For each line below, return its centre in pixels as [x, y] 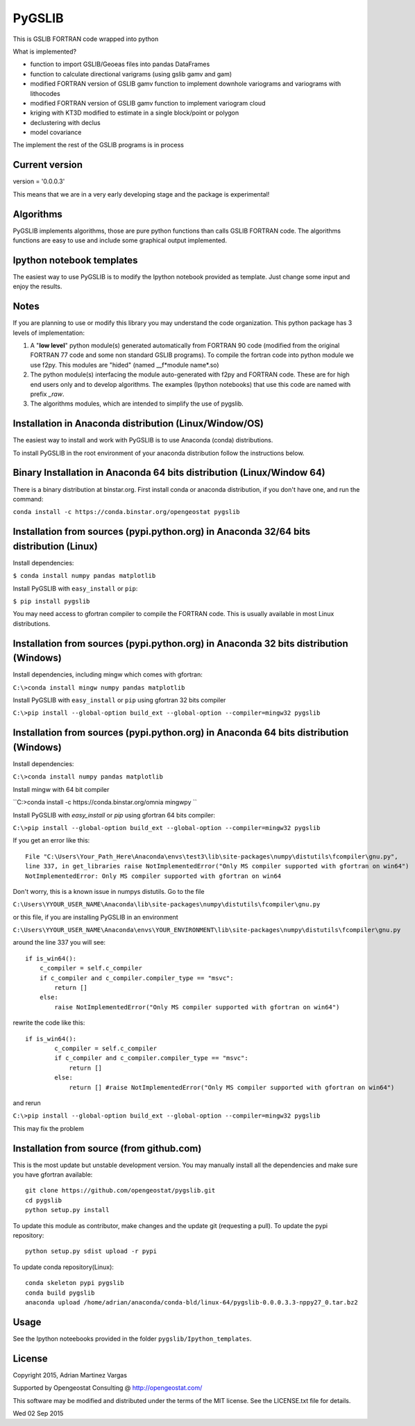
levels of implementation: [49, 333]
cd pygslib [44, 1200]
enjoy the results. [37, 287]
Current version [48, 165]
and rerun [27, 1103]
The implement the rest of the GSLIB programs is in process [98, 145]
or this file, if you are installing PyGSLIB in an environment [95, 917]
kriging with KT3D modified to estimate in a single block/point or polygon [135, 113]
